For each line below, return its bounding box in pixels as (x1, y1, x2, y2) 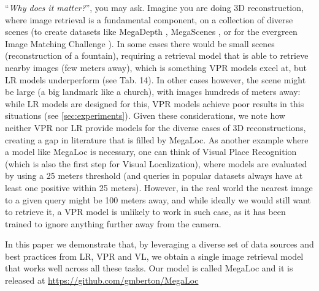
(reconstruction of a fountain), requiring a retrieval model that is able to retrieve (5, 49, 309, 62)
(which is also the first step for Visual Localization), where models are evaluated (5, 157, 307, 170)
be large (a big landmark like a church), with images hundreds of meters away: (5, 85, 301, 98)
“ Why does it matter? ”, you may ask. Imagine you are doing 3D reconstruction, (5, 1, 304, 13)
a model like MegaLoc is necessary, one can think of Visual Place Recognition (5, 145, 297, 158)
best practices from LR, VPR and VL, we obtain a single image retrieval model (5, 249, 304, 262)
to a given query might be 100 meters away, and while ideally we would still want (5, 193, 311, 206)
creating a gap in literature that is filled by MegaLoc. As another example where (5, 133, 309, 146)
